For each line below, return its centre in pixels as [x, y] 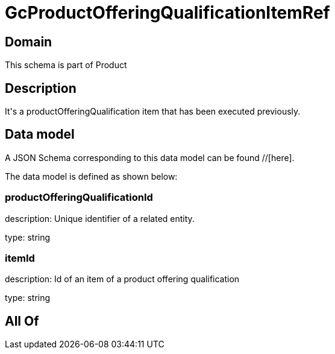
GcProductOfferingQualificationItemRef [167, 13]
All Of [22, 321]
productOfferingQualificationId [79, 198]
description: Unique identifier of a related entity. [100, 218]
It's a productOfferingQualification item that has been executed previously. [153, 112]
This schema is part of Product [66, 65]
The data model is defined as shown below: [91, 176]
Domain [29, 42]
